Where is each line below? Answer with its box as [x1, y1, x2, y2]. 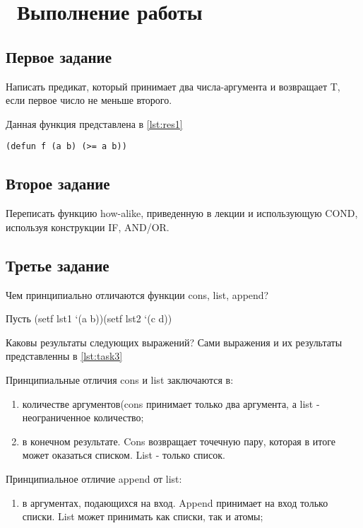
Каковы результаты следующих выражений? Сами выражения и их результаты [6, 334, 343, 349]
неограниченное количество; [22, 410, 144, 425]
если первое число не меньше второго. [6, 93, 172, 107]
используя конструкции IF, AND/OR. [6, 219, 169, 234]
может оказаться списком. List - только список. [22, 447, 226, 462]
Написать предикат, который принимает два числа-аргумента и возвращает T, [6, 78, 340, 93]
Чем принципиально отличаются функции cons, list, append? [6, 287, 269, 302]
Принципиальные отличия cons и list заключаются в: [6, 372, 234, 387]
